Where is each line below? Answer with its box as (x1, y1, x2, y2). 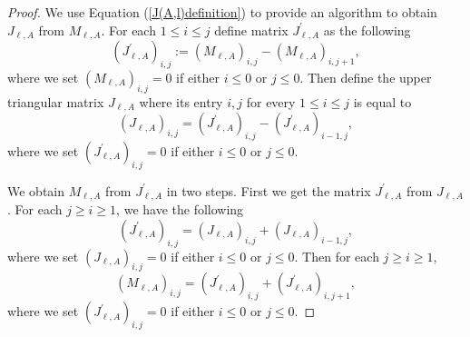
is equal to (353, 92, 412, 111)
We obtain (7, 181, 65, 200)
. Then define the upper (299, 67, 432, 86)
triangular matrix (7, 92, 104, 111)
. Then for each (294, 246, 379, 265)
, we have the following (116, 200, 244, 219)
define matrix (214, 20, 289, 39)
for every (246, 92, 296, 111)
